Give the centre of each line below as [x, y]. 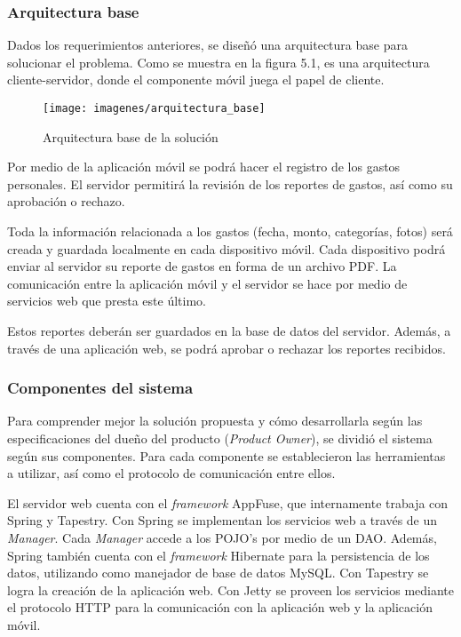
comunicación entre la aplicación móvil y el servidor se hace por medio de [207, 283]
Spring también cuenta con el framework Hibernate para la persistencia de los [219, 555]
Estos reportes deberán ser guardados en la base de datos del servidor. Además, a [229, 330]
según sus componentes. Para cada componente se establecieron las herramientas [227, 455]
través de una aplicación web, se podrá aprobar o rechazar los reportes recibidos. [227, 348]
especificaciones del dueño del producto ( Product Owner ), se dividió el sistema [220, 438]
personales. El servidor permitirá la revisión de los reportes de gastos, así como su [230, 183]
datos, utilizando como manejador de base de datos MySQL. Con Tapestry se [218, 573]
